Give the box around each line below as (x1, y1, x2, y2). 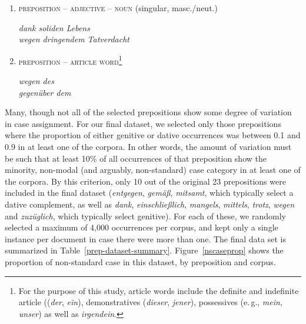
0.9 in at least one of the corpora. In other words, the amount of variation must (5, 141, 292, 152)
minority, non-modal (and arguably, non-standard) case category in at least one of (5, 163, 301, 176)
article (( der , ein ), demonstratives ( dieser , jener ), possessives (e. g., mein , (18, 296, 282, 308)
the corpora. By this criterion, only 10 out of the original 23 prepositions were (5, 175, 286, 187)
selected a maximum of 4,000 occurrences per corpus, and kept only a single (5, 221, 278, 233)
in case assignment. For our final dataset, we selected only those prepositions (5, 117, 281, 129)
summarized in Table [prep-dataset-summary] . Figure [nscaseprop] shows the (5, 244, 284, 256)
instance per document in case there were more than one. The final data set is (5, 232, 286, 245)
